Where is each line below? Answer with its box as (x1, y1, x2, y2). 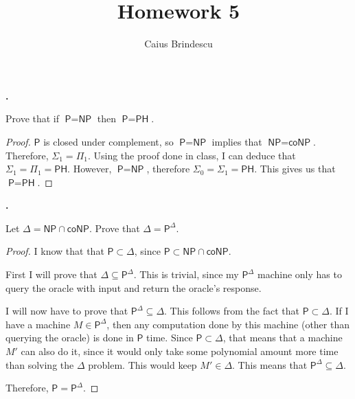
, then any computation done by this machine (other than (106, 317, 350, 331)
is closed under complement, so (43, 134, 174, 148)
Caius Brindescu (144, 36, 213, 51)
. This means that (232, 357, 308, 372)
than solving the (5, 357, 74, 372)
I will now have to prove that (5, 304, 128, 318)
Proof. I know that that (5, 244, 104, 258)
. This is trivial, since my (133, 267, 239, 282)
